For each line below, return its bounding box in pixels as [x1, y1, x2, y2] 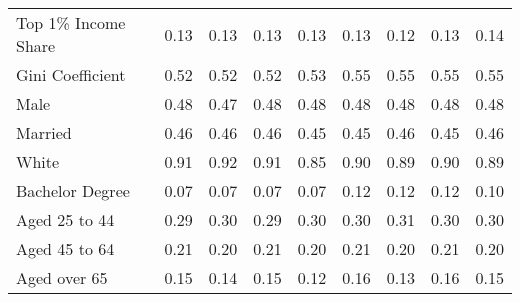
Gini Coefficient [16, 63, 126, 86]
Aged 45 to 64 [16, 237, 115, 260]
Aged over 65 [16, 266, 108, 289]
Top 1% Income [16, 11, 126, 34]
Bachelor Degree [16, 179, 130, 202]
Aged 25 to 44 [16, 208, 115, 231]
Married [16, 121, 72, 144]
